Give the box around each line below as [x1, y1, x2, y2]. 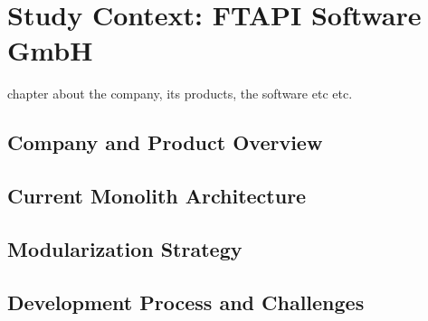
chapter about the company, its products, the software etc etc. [7, 84, 353, 103]
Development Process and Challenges [7, 288, 365, 316]
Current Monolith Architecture [7, 182, 307, 210]
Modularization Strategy [7, 234, 243, 262]
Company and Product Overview [7, 128, 323, 156]
